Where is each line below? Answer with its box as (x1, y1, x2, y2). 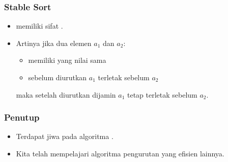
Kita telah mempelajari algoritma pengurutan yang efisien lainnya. (16, 148, 224, 158)
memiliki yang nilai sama (28, 55, 106, 65)
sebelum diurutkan (28, 72, 87, 82)
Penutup (4, 111, 40, 124)
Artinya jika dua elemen (16, 37, 92, 48)
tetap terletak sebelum (127, 89, 197, 100)
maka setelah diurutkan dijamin (16, 89, 116, 100)
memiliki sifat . (16, 20, 63, 31)
